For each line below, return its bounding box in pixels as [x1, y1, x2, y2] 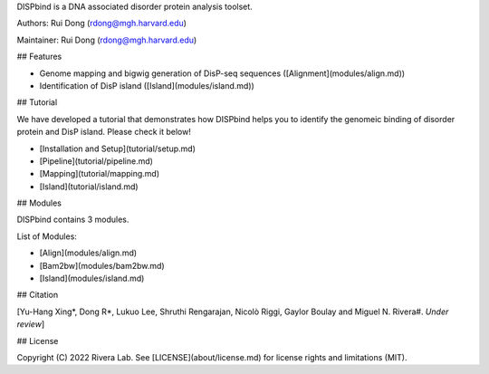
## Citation [16, 290, 59, 301]
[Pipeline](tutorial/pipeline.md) [39, 155, 154, 167]
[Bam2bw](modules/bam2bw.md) [39, 260, 165, 271]
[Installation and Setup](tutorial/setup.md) [39, 143, 197, 154]
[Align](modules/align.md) [39, 247, 138, 258]
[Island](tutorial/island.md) [39, 181, 139, 192]
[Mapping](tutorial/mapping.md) [39, 168, 160, 179]
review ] [16, 319, 45, 330]
